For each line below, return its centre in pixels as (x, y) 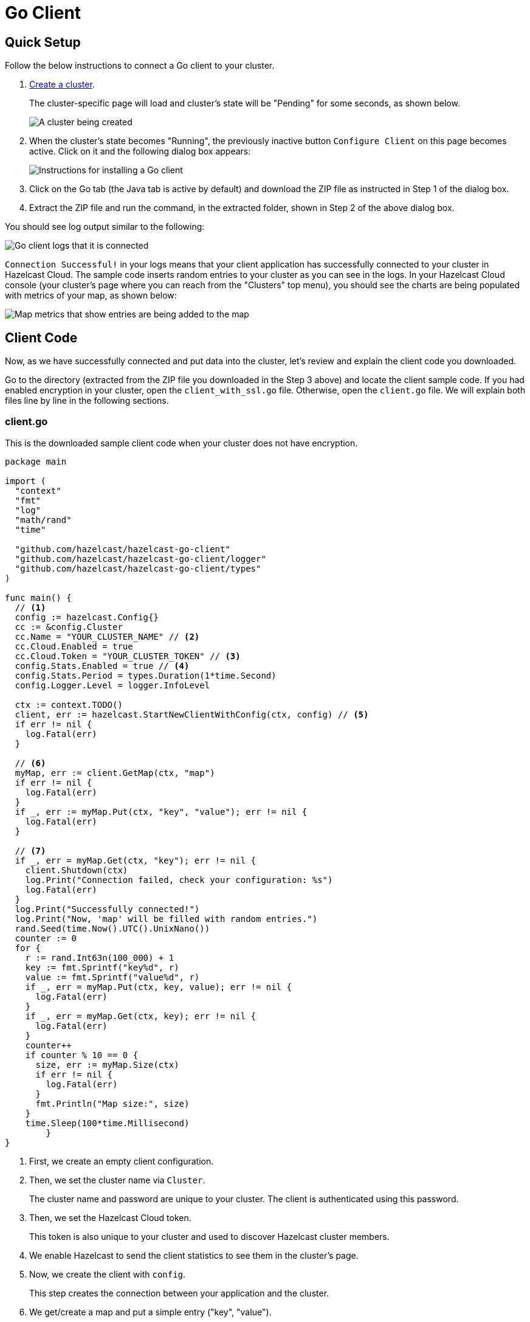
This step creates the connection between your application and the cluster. (179, 1293)
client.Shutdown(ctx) (77, 870)
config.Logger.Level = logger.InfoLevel (112, 685)
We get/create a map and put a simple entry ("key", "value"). (150, 1312)
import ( (26, 481)
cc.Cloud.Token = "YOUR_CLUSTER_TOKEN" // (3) (128, 656)
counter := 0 (46, 938)
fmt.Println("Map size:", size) (112, 1103)
